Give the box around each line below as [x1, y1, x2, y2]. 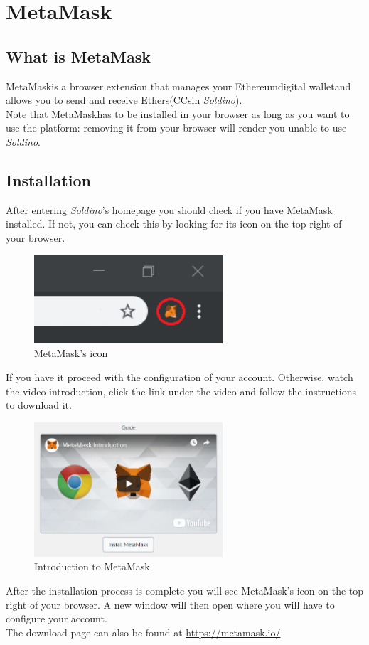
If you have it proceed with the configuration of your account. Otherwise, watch [6, 370, 353, 385]
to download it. [6, 398, 72, 412]
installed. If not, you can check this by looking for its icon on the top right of [6, 216, 342, 231]
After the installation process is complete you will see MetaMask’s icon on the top [6, 583, 364, 598]
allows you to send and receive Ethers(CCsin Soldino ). [6, 92, 242, 107]
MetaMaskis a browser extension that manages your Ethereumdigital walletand [6, 78, 351, 93]
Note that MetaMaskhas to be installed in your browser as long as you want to [6, 106, 350, 121]
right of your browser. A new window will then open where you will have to [6, 597, 335, 612]
